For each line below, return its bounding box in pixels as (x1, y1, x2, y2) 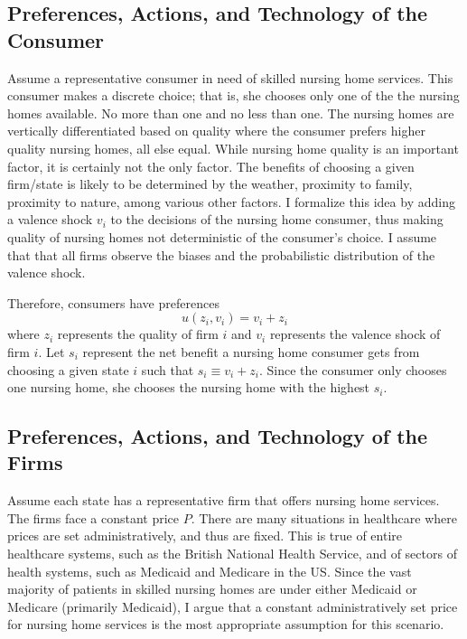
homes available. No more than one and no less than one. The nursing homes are (7, 103, 454, 122)
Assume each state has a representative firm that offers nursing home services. (7, 491, 440, 510)
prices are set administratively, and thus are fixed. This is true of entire (7, 526, 403, 545)
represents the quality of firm (57, 324, 219, 343)
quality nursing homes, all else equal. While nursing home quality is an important (7, 138, 459, 157)
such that (141, 360, 194, 379)
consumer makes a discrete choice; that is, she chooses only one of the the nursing (7, 86, 460, 105)
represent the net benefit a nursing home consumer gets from (82, 342, 420, 361)
